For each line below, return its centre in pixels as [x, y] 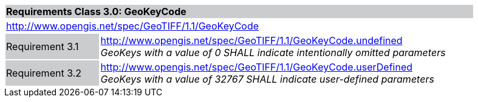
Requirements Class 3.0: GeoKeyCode [96, 11]
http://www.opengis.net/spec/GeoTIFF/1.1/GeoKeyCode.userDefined [256, 67]
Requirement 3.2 [44, 73]
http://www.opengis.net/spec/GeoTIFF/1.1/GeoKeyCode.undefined [251, 40]
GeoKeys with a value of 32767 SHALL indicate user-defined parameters [267, 79]
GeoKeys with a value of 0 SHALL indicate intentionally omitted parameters [273, 53]
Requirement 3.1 [43, 46]
